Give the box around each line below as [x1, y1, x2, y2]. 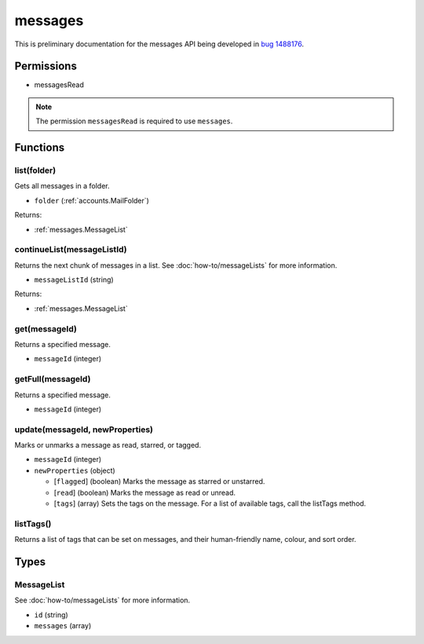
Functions [14, 141, 65, 155]
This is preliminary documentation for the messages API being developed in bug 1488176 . [14, 39, 305, 49]
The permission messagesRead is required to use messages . [35, 116, 233, 126]
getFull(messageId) [14, 374, 91, 385]
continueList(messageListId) [14, 244, 127, 255]
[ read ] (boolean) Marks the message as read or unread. [53, 488, 236, 497]
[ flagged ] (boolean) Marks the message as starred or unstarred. [53, 477, 265, 486]
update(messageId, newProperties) [14, 424, 153, 435]
